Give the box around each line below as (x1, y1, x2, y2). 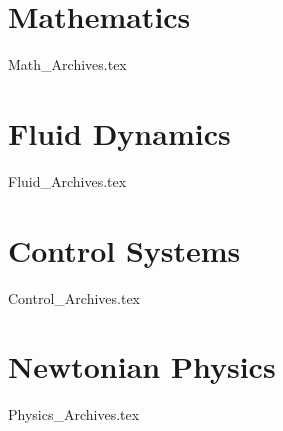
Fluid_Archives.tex (8, 170, 127, 191)
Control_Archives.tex (8, 287, 140, 308)
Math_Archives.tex (8, 54, 127, 75)
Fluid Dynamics (8, 112, 231, 153)
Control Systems (8, 229, 241, 270)
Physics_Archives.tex (8, 404, 140, 425)
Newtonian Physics (8, 346, 276, 387)
